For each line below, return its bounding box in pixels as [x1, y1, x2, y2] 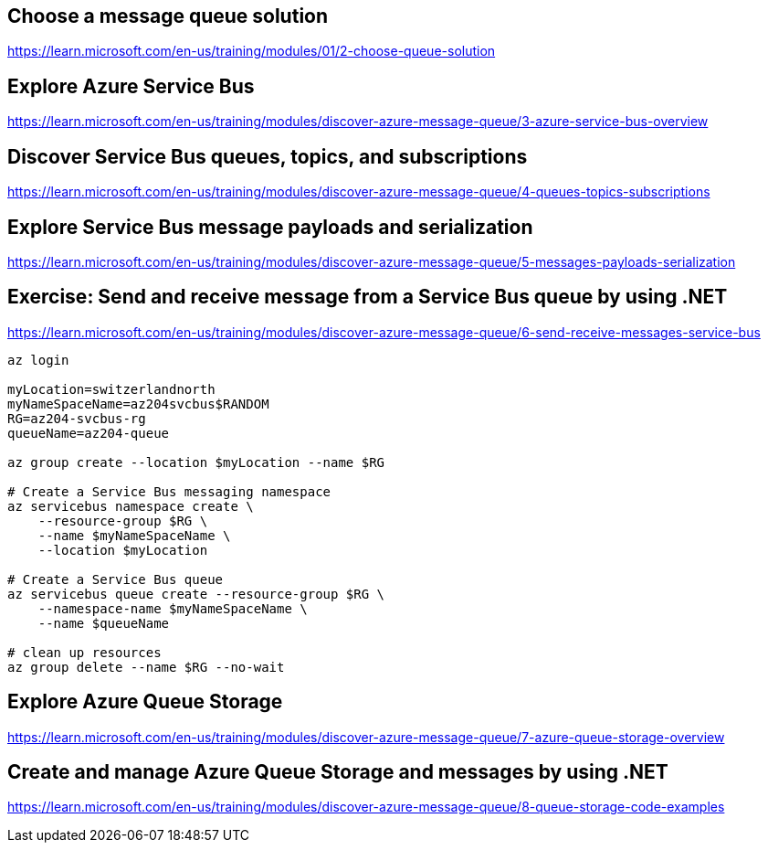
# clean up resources [7, 644, 162, 660]
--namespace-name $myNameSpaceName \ [37, 600, 308, 616]
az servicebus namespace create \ [7, 498, 254, 514]
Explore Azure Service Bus [7, 74, 255, 98]
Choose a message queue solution [7, 5, 329, 27]
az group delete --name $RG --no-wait [7, 659, 285, 675]
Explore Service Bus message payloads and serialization [7, 215, 533, 239]
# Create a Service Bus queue [7, 571, 224, 587]
